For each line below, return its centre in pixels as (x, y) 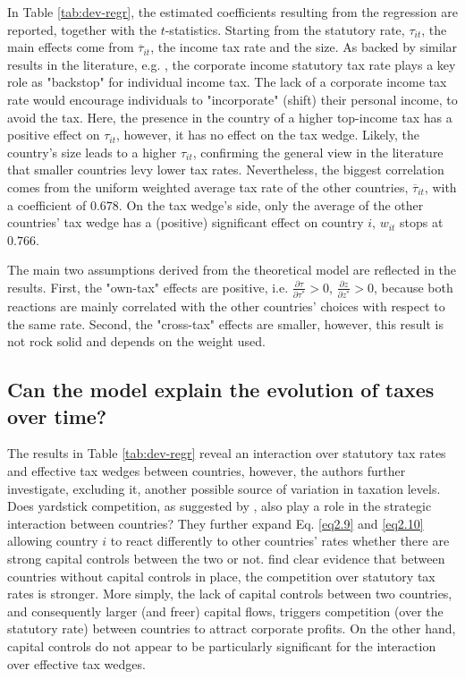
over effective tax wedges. (76, 663)
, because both (413, 287)
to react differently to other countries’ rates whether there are (280, 541)
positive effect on (54, 135)
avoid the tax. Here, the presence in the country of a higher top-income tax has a (230, 117)
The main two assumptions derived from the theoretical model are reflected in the (232, 270)
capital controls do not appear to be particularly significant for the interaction (222, 645)
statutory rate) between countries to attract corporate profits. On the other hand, (232, 628)
